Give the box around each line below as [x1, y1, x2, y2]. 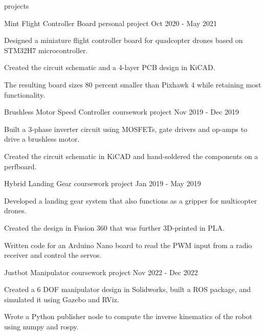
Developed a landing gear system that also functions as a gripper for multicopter [4, 195, 257, 206]
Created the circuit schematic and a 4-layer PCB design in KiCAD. [4, 62, 215, 73]
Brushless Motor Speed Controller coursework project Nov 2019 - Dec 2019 [4, 106, 239, 117]
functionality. [4, 89, 46, 100]
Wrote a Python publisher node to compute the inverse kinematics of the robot [4, 311, 253, 322]
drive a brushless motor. [4, 133, 80, 144]
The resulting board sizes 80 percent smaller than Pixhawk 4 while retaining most [4, 79, 261, 90]
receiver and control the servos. [4, 250, 102, 260]
